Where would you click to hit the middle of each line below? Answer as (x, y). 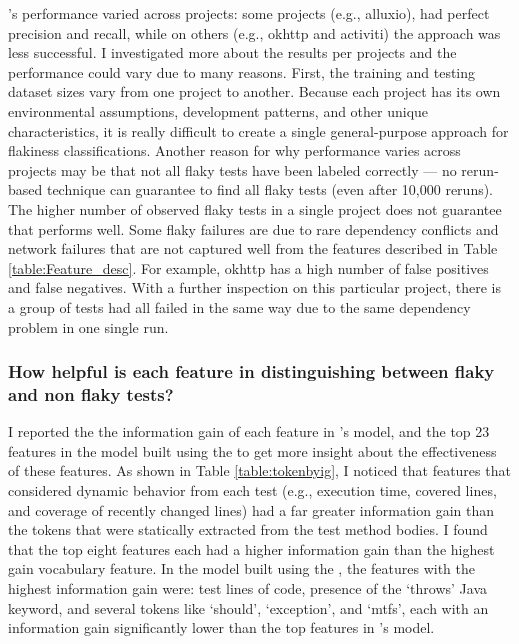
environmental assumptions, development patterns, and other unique (218, 110)
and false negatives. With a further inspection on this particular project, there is (254, 287)
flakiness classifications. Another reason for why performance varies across (234, 150)
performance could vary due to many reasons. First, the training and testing (242, 71)
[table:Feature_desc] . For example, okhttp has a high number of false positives (248, 267)
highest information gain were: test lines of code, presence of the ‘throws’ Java (248, 587)
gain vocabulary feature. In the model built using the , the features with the (241, 568)
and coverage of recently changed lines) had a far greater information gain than (251, 509)
